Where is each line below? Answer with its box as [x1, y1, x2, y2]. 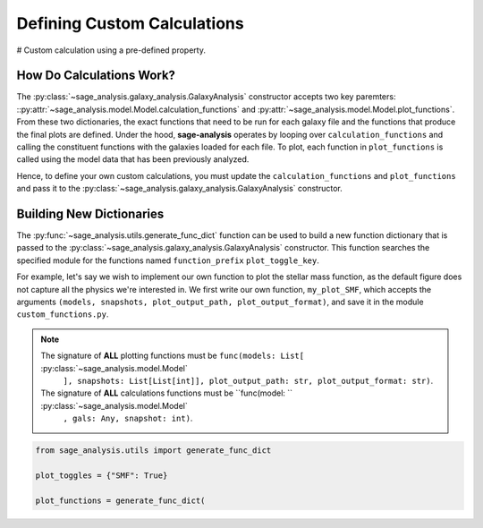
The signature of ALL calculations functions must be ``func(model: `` [40, 387, 293, 398]
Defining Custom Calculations [16, 13, 245, 33]
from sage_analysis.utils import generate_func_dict [35, 446, 272, 456]
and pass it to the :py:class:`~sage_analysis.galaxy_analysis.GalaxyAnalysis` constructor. [16, 183, 343, 194]
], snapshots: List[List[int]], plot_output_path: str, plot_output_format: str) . [63, 376, 434, 386]
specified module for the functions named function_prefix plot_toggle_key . [16, 255, 319, 266]
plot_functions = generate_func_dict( [35, 495, 206, 506]
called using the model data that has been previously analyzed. [16, 154, 250, 165]
